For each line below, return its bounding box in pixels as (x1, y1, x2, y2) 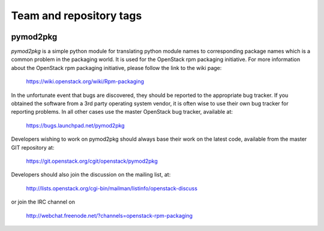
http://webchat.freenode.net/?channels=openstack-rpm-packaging (26, 212, 193, 219)
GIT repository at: (11, 144, 55, 151)
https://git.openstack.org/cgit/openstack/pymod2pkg (26, 157, 158, 165)
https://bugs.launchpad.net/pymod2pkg (26, 121, 125, 129)
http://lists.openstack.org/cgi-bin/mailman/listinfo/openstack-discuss (26, 184, 198, 192)
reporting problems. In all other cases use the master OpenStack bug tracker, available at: (11, 108, 233, 115)
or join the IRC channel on (11, 198, 75, 206)
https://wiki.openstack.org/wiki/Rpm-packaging (26, 78, 144, 85)
